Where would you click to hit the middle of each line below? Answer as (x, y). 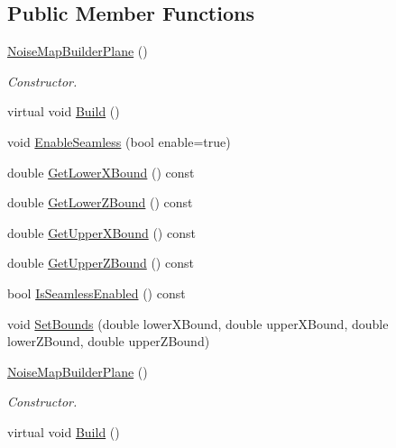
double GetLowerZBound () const (100, 202)
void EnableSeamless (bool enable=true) (119, 141)
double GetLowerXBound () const (101, 172)
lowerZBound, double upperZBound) (109, 341)
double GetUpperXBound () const (101, 232)
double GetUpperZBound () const (101, 263)
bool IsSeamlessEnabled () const (97, 293)
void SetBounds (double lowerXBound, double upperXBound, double (198, 323)
